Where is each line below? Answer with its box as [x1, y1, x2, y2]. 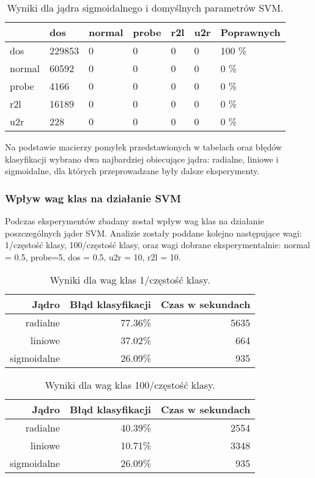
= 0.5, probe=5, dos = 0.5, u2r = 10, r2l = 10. [5, 250, 181, 263]
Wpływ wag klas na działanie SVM [5, 190, 181, 205]
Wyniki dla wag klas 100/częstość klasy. [45, 378, 215, 392]
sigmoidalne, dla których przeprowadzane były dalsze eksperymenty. [5, 164, 260, 177]
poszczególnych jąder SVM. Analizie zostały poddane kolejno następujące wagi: [5, 226, 302, 239]
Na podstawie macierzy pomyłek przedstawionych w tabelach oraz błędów [5, 141, 282, 153]
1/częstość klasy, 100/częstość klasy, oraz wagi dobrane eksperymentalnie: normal [5, 238, 310, 251]
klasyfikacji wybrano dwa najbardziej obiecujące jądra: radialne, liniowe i [5, 152, 279, 165]
